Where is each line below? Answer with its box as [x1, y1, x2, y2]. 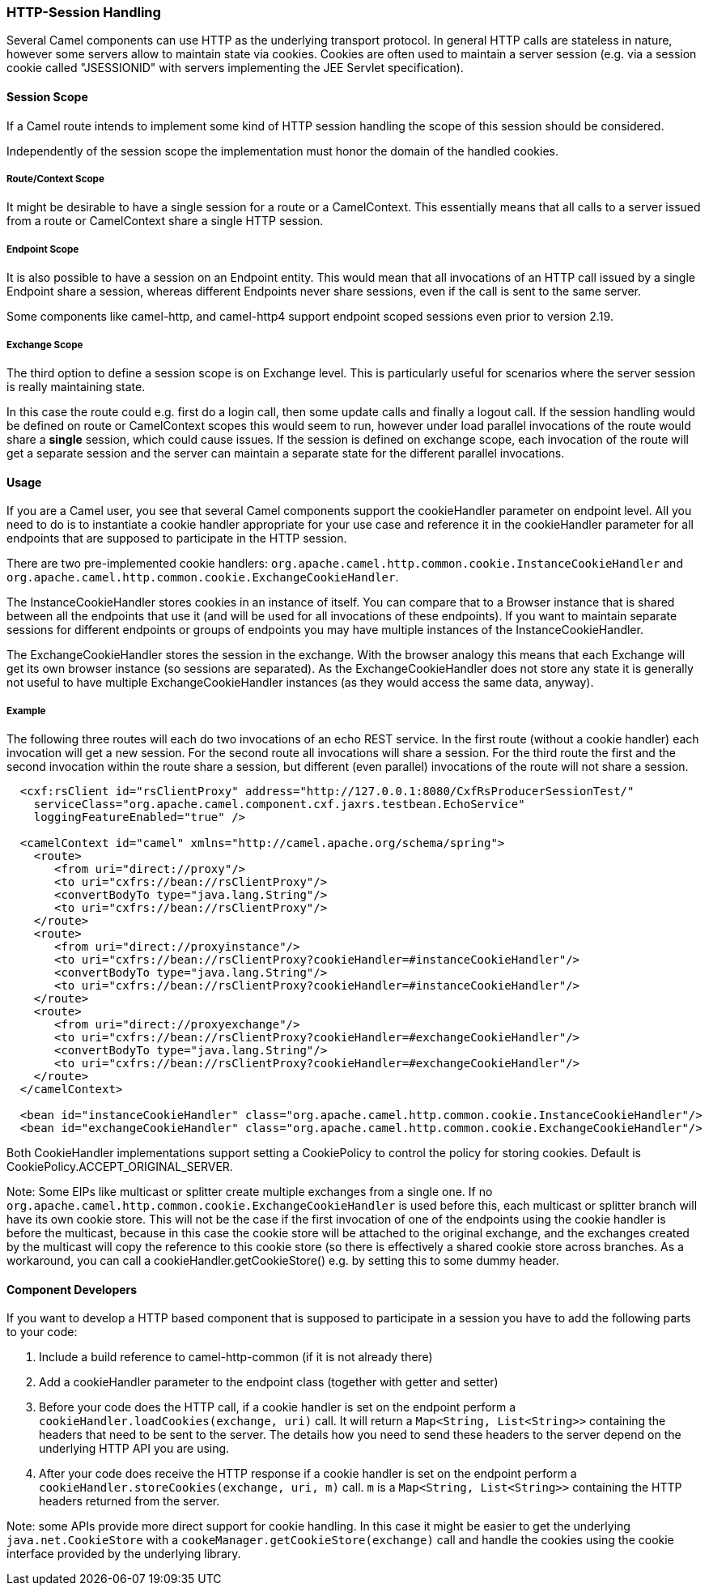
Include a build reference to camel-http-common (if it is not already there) [39, 1350, 433, 1364]
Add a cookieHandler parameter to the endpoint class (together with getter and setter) [39, 1375, 499, 1390]
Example [6, 704, 46, 717]
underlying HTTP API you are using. [39, 1441, 230, 1456]
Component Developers [6, 1282, 138, 1296]
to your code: [6, 1325, 78, 1339]
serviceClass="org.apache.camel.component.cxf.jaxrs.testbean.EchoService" [33, 797, 525, 811]
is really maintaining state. [6, 379, 146, 394]
